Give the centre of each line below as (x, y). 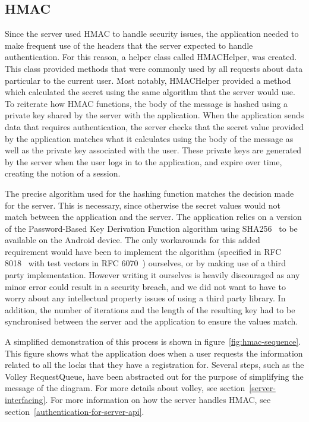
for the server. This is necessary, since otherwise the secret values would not (143, 205)
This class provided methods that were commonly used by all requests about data (154, 68)
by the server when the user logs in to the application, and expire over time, (144, 161)
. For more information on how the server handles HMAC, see (158, 400)
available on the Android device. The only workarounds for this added (133, 240)
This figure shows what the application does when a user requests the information (154, 353)
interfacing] (25, 400)
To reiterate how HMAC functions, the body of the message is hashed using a (146, 103)
